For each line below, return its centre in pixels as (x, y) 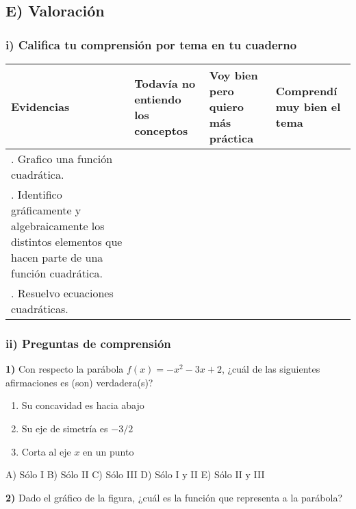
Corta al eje (46, 451)
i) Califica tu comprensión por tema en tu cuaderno (151, 44)
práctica (231, 138)
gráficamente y (46, 210)
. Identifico (37, 194)
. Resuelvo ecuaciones (62, 293)
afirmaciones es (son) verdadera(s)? (79, 382)
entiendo (158, 99)
